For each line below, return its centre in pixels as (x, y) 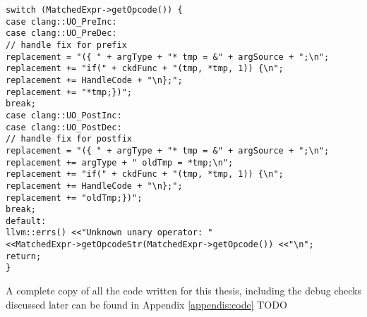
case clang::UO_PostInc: (64, 115)
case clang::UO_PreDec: (61, 33)
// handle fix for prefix (66, 45)
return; (24, 256)
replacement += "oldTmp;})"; (74, 198)
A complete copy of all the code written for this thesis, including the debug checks (183, 291)
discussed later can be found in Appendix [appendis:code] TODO (146, 304)
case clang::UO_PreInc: (61, 21)
